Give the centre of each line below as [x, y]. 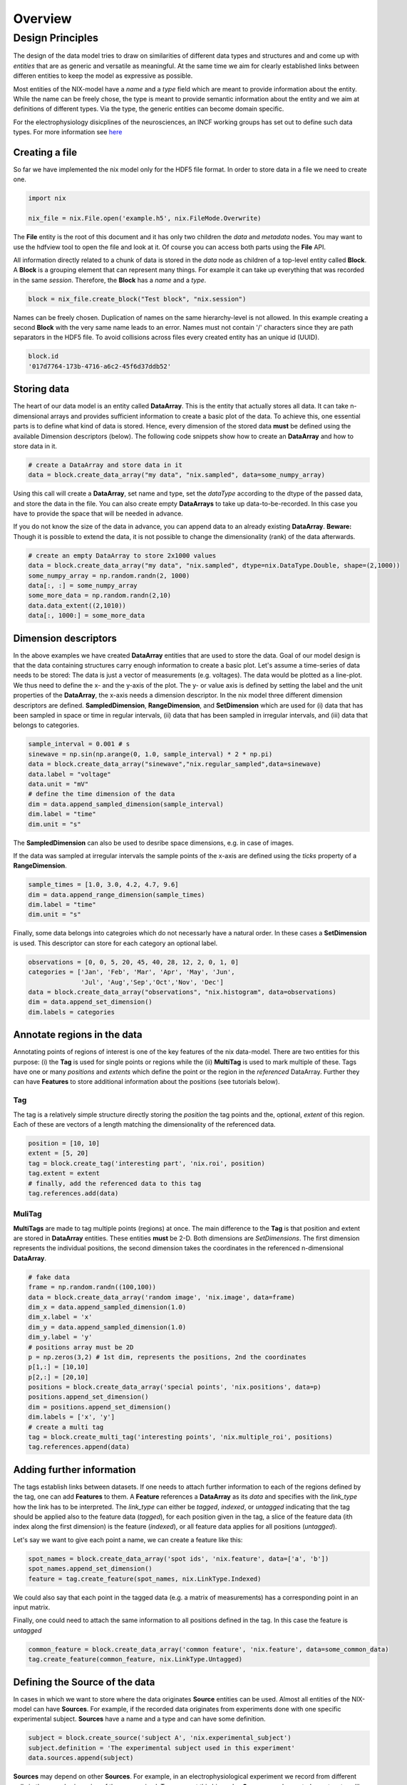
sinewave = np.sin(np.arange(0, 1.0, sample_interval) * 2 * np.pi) [150, 754]
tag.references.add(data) [73, 1193]
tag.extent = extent [64, 1173]
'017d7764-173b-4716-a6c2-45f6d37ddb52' [99, 366]
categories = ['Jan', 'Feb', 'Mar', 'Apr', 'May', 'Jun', [132, 972]
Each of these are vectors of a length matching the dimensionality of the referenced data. [144, 1124]
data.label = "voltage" [70, 774]
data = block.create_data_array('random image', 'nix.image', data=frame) [162, 1297]
